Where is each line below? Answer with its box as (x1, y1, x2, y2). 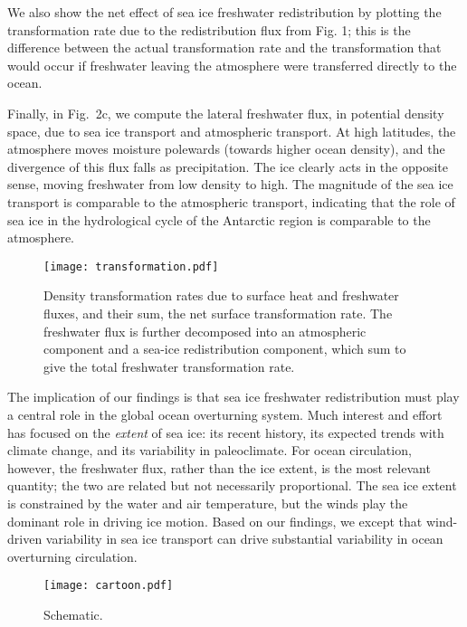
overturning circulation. (7, 546, 138, 565)
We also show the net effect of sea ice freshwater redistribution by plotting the (7, 3, 442, 21)
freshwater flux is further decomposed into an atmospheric (43, 321, 367, 340)
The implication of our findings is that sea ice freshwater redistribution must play (7, 387, 460, 406)
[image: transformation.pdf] (43, 260, 219, 273)
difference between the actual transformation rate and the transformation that (7, 38, 442, 57)
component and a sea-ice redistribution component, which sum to (43, 339, 406, 358)
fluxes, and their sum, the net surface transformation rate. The (43, 303, 393, 322)
